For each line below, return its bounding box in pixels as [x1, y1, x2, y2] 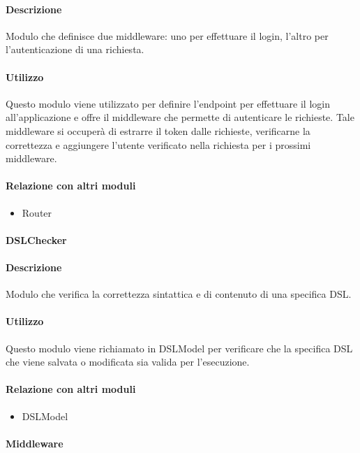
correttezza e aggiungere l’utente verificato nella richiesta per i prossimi [6, 137, 311, 152]
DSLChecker [6, 232, 67, 247]
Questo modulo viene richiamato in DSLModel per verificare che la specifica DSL [6, 340, 353, 355]
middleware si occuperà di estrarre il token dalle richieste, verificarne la [6, 123, 310, 138]
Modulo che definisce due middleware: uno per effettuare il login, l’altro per [6, 28, 329, 43]
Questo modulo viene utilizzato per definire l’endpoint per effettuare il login [6, 96, 330, 110]
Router [22, 205, 52, 220]
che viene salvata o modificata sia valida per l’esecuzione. [6, 354, 250, 369]
